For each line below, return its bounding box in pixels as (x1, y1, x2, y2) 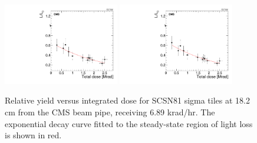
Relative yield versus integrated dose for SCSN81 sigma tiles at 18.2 (5, 94, 250, 107)
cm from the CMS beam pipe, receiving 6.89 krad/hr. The (5, 106, 215, 118)
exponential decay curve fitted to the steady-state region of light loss (5, 117, 253, 129)
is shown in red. (5, 129, 62, 141)
